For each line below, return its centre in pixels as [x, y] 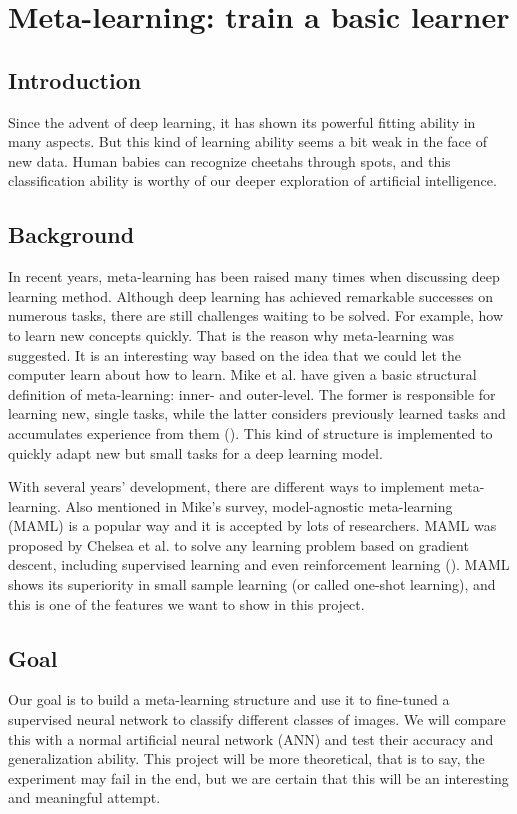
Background [71, 234]
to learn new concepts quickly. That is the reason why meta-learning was [231, 334]
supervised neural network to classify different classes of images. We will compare [257, 719]
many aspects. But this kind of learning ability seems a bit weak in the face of [247, 141]
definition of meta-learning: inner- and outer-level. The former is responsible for [252, 393]
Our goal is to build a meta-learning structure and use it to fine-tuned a [229, 699]
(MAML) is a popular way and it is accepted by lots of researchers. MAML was [252, 525]
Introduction [75, 79]
